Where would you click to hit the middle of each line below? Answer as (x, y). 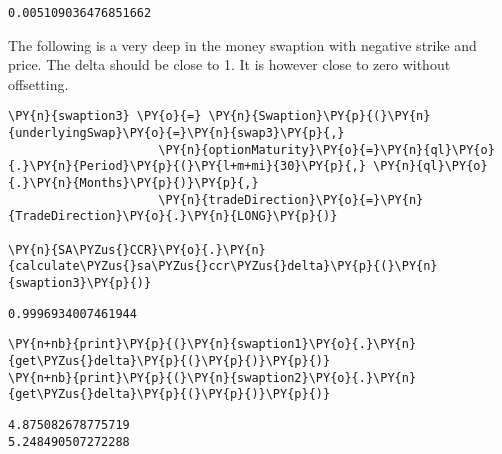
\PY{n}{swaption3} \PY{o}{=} (105, 116)
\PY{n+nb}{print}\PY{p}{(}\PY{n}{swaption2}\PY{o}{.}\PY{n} (212, 377)
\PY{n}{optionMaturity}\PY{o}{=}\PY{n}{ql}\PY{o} (326, 149)
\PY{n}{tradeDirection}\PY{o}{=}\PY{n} (291, 199)
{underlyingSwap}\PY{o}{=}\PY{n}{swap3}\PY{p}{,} (176, 133)
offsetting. (38, 83)
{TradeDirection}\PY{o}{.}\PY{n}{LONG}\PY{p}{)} (173, 216)
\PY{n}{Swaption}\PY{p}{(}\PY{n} (319, 116)
